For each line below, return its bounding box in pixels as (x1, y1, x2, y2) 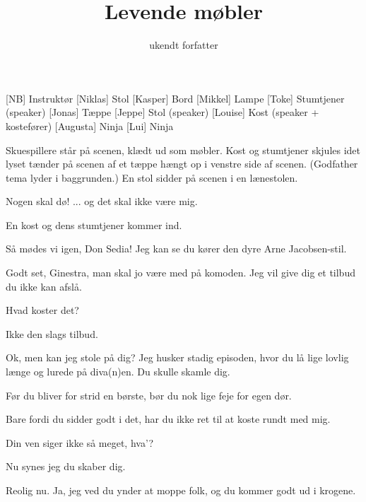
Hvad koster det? (6, 303, 79, 317)
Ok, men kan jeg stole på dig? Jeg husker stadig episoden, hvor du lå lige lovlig (6, 350, 349, 365)
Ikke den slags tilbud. (6, 326, 98, 341)
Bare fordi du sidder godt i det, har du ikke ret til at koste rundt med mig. (6, 411, 331, 426)
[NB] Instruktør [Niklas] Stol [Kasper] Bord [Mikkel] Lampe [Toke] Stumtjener (6, 91, 345, 105)
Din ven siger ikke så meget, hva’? (6, 435, 154, 450)
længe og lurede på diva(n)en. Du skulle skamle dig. (6, 364, 230, 379)
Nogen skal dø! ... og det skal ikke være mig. (6, 194, 198, 209)
